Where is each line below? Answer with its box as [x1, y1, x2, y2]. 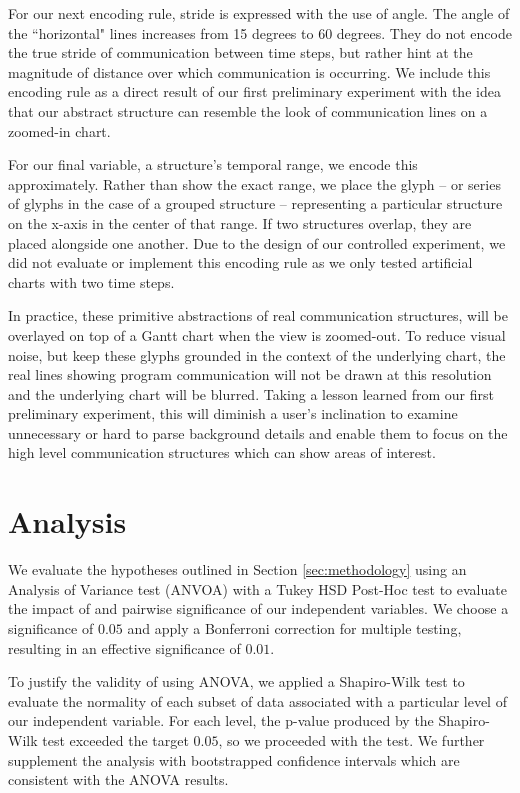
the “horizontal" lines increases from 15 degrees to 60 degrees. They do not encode [8, 22, 512, 43]
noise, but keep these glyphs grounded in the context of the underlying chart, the [8, 344, 506, 365]
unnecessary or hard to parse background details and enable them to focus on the [8, 422, 508, 443]
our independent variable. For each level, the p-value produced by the [8, 710, 434, 731]
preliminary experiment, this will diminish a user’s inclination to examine [8, 403, 458, 424]
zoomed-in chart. [8, 120, 111, 141]
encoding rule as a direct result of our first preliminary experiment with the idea [8, 81, 501, 102]
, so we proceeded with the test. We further [218, 729, 485, 750]
